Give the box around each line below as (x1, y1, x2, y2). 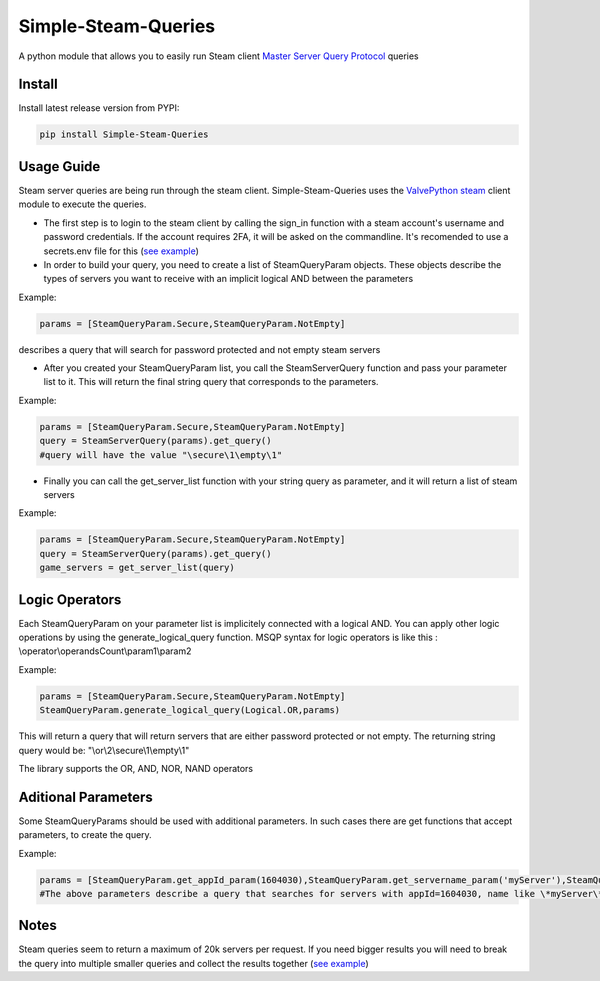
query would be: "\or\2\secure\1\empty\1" (18, 744, 190, 756)
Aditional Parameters (18, 788, 154, 805)
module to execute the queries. (18, 198, 147, 210)
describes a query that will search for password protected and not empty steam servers (18, 343, 381, 355)
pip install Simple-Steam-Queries (39, 129, 209, 140)
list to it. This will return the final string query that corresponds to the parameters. (43, 376, 379, 388)
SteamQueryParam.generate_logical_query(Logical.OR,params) (39, 705, 341, 716)
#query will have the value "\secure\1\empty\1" (39, 449, 283, 460)
